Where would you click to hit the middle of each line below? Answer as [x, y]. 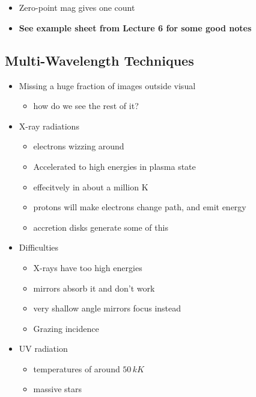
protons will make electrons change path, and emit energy [140, 207]
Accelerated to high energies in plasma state [114, 166]
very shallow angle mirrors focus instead [107, 308]
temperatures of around [77, 368]
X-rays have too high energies [88, 267]
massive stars [58, 389]
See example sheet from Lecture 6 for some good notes [135, 27]
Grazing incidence [66, 328]
